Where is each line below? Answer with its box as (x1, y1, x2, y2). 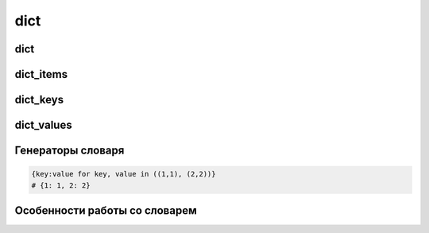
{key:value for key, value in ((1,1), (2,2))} (31, 169, 216, 179)
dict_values (14, 118, 72, 132)
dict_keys (14, 93, 64, 107)
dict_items (14, 68, 68, 81)
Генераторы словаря (14, 144, 125, 157)
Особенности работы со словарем (14, 204, 198, 218)
